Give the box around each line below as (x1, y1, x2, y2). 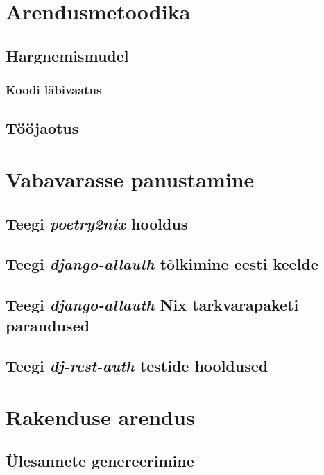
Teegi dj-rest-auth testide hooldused (6, 355, 268, 377)
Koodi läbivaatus (6, 81, 102, 98)
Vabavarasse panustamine (6, 164, 255, 193)
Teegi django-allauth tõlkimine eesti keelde (6, 253, 318, 275)
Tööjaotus (6, 117, 79, 139)
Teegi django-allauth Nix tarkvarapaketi (6, 294, 299, 316)
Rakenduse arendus (6, 402, 195, 431)
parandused (6, 314, 90, 336)
